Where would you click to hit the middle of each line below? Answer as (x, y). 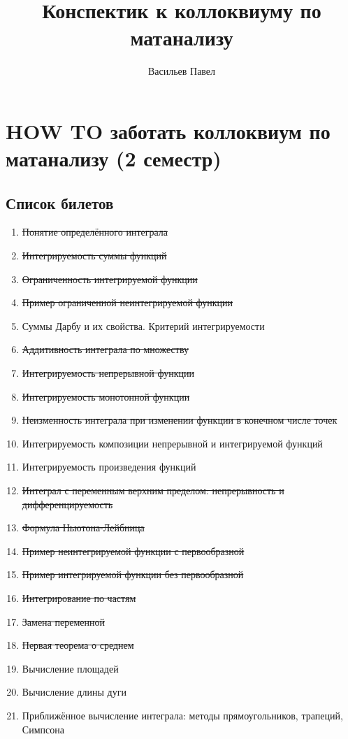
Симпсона (43, 729)
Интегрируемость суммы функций (94, 256)
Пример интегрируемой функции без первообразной (133, 574)
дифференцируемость (67, 504)
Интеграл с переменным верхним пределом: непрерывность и (153, 490)
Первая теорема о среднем (78, 645)
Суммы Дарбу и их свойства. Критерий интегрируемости (143, 325)
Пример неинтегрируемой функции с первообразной (133, 551)
